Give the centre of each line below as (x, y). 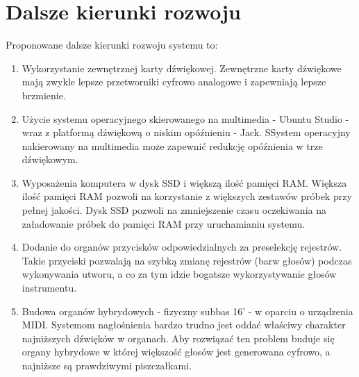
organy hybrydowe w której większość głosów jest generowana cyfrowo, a (176, 352)
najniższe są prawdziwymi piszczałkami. (107, 365)
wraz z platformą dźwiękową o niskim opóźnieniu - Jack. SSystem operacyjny (186, 132)
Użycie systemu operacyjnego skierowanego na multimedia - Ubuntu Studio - (185, 118)
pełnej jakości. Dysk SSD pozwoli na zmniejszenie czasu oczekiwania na (174, 210)
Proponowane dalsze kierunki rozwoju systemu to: (112, 45)
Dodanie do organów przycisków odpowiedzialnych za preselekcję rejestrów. (182, 247)
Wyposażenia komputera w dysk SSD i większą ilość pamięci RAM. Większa (184, 182)
